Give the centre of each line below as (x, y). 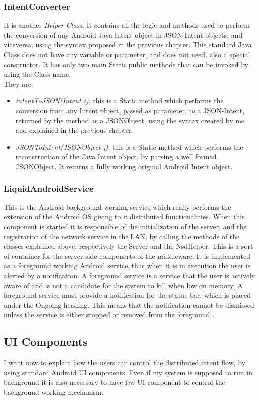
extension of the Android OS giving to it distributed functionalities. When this (124, 217)
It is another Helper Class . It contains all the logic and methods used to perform (127, 25)
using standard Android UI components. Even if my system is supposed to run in (128, 372)
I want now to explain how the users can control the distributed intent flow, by (125, 362)
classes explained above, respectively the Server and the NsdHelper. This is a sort (129, 246)
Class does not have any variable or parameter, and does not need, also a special (127, 54)
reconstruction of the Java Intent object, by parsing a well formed (116, 156)
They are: (19, 84)
